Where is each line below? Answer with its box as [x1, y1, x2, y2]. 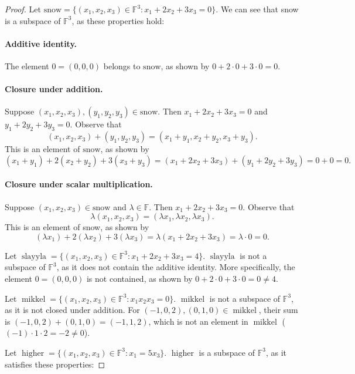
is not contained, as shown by [86, 272, 193, 284]
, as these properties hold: [71, 14, 165, 26]
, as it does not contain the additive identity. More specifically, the [56, 261, 295, 273]
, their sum [258, 304, 298, 316]
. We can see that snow [216, 3, 299, 15]
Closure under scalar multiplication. [5, 178, 153, 190]
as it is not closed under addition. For [5, 304, 140, 316]
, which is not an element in [148, 315, 248, 327]
